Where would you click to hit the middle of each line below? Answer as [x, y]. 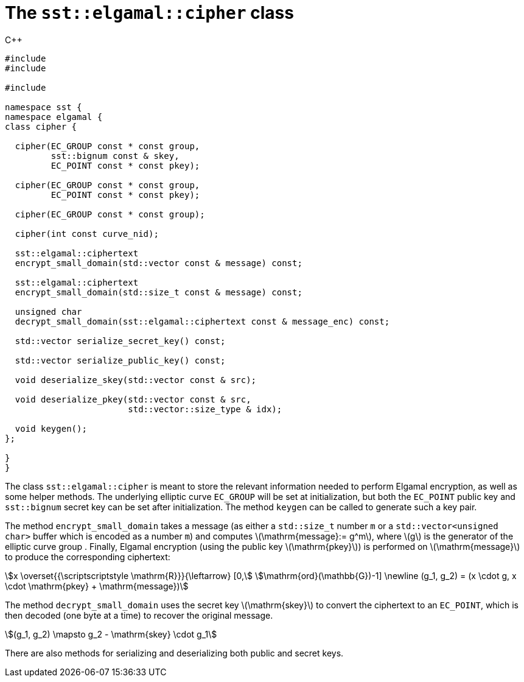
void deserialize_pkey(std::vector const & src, [133, 399]
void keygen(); [51, 428]
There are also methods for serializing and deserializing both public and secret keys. [174, 653]
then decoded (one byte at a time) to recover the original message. [139, 615]
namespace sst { [44, 107]
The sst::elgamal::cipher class [149, 13]
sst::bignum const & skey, [115, 156]
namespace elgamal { [54, 117]
